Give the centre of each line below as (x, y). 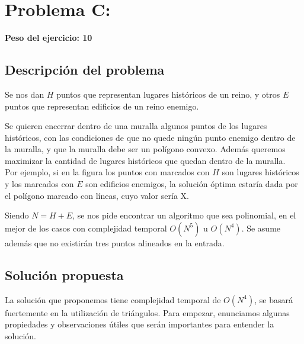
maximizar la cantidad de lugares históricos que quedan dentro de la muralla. (145, 160)
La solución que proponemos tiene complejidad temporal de (113, 299)
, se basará (273, 299)
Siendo (17, 215)
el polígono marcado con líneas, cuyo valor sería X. (97, 195)
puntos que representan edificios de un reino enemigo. (102, 106)
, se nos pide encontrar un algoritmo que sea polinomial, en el (184, 215)
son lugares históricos (260, 172)
